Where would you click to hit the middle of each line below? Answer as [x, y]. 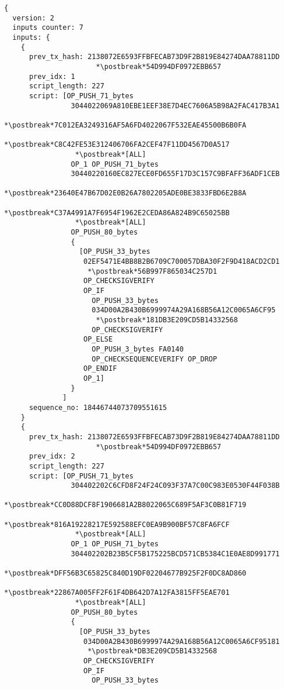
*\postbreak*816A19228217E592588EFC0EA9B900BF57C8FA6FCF [117, 524]
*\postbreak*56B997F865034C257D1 [152, 271]
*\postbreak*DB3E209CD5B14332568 [152, 651]
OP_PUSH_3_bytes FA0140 [138, 349]
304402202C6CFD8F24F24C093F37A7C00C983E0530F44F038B [175, 486]
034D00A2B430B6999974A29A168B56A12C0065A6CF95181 [182, 641]
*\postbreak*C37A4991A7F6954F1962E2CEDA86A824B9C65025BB [117, 213]
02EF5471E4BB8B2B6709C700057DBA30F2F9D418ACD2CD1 [182, 262]
